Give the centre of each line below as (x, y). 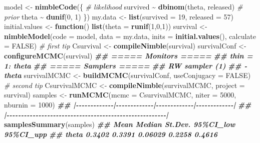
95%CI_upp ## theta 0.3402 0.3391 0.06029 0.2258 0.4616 (111, 134)
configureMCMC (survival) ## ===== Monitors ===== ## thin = (128, 55)
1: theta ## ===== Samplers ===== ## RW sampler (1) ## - (126, 65)
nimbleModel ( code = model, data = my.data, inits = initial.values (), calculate (130, 36)
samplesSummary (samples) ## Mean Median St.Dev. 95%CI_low (120, 124)
